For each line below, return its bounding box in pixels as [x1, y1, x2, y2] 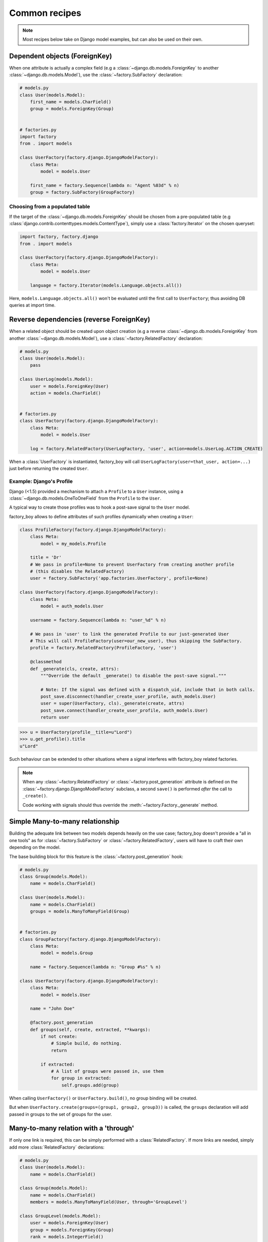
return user [40, 714, 69, 720]
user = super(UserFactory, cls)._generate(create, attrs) [40, 700, 185, 706]
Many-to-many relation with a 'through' [9, 1124, 134, 1133]
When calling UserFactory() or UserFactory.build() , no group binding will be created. [9, 1095, 198, 1101]
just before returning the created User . [9, 466, 89, 471]
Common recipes [9, 7, 81, 18]
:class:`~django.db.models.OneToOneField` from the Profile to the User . [9, 495, 161, 501]
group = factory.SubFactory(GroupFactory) [30, 189, 135, 195]
